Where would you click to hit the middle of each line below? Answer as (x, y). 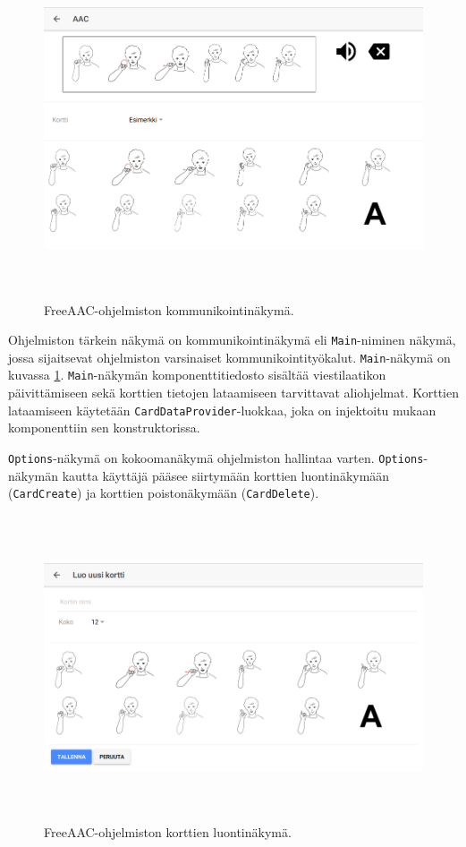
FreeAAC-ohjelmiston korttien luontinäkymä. (168, 831)
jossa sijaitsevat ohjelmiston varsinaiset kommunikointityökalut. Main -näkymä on (229, 357)
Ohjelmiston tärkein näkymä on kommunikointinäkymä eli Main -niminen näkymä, (232, 340)
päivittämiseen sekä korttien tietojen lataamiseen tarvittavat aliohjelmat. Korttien (233, 393)
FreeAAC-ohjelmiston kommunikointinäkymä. (169, 309)
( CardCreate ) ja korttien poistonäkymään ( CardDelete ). (164, 493)
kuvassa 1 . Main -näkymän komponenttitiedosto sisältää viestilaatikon (197, 375)
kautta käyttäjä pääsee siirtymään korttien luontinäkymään (226, 475)
